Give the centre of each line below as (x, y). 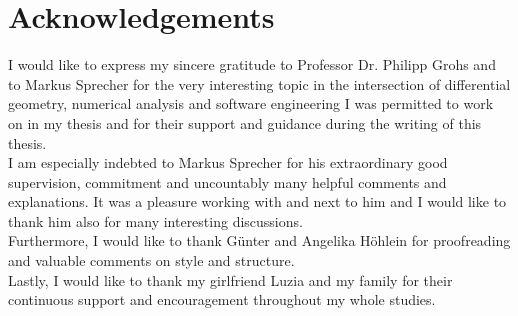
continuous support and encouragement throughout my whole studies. (222, 299)
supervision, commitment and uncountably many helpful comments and (227, 181)
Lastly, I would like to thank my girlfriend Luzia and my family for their (230, 279)
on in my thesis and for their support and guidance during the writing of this (245, 122)
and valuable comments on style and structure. (151, 260)
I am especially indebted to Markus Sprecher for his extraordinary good (228, 162)
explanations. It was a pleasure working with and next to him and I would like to (257, 201)
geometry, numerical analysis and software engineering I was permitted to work (251, 103)
